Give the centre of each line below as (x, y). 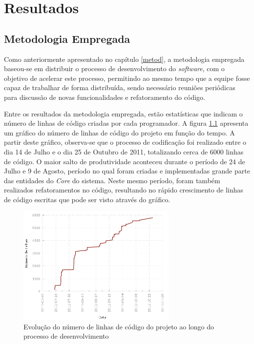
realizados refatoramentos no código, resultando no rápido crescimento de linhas (124, 190)
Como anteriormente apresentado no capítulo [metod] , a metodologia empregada (124, 59)
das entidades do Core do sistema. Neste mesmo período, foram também (112, 180)
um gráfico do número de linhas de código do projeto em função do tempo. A (119, 132)
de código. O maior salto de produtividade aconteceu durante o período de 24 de (125, 161)
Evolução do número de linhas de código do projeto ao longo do (119, 326)
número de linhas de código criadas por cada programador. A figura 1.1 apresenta (126, 123)
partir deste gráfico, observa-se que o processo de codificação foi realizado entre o (125, 142)
